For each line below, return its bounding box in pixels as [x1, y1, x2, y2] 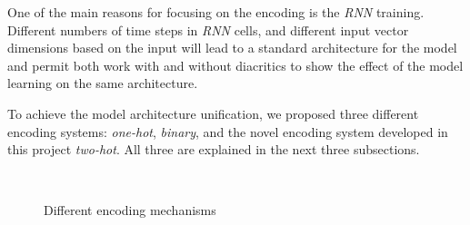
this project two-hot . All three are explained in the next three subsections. [7, 140, 420, 159]
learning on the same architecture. [7, 73, 198, 93]
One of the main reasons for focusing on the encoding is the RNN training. [7, 3, 425, 21]
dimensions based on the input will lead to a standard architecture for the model [7, 38, 457, 57]
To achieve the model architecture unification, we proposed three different [7, 103, 419, 122]
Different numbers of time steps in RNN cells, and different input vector [7, 20, 409, 39]
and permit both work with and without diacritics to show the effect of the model [7, 55, 464, 74]
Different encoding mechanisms [44, 201, 216, 220]
